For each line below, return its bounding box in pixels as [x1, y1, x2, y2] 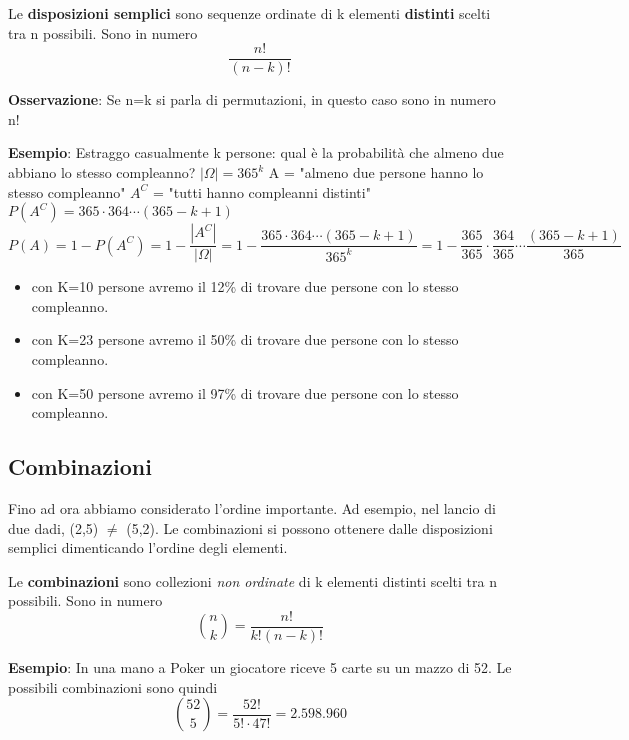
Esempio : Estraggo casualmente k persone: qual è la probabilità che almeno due [8, 142, 504, 163]
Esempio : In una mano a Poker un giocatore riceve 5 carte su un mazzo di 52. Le [8, 657, 512, 678]
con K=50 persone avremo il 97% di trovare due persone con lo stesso [31, 382, 459, 403]
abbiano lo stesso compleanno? [8, 162, 196, 183]
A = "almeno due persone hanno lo [268, 162, 484, 183]
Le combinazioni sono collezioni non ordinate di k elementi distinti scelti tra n [8, 570, 497, 591]
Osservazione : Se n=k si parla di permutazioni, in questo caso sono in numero [8, 89, 496, 110]
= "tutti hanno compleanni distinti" [153, 181, 371, 202]
